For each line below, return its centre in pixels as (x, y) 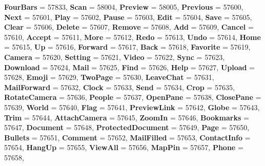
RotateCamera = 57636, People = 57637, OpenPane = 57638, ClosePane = (133, 97)
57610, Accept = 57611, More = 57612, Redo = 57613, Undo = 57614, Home (132, 37)
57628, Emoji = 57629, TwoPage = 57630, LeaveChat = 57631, (109, 77)
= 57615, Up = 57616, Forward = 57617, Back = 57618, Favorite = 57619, (127, 47)
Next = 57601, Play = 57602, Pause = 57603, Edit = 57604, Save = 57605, (128, 17)
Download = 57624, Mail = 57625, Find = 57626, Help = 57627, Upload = (130, 67)
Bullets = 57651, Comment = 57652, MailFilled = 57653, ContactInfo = (127, 137)
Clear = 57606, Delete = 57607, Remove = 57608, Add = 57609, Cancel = (129, 27)
